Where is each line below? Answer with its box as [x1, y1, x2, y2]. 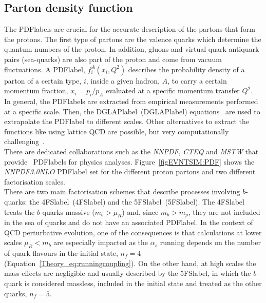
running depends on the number [160, 237, 261, 248]
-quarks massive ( [40, 206, 95, 217]
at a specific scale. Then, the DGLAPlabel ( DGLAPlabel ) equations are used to [4, 106, 260, 116]
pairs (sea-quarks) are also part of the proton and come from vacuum [4, 53, 222, 64]
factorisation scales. [4, 176, 65, 187]
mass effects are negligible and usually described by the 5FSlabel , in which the [4, 268, 251, 278]
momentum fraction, [4, 85, 68, 96]
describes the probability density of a [128, 64, 245, 74]
